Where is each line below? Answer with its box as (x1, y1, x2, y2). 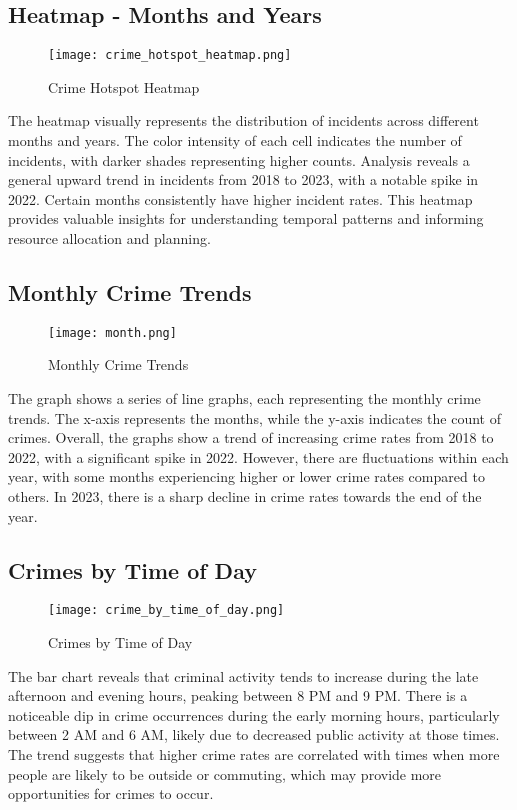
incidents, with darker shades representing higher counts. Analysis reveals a (8, 149, 470, 170)
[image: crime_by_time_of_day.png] (48, 603, 285, 618)
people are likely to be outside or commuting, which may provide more (8, 763, 442, 784)
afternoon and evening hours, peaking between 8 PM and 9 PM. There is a (8, 685, 468, 706)
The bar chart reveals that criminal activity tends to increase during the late (8, 665, 479, 686)
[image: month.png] (48, 325, 177, 340)
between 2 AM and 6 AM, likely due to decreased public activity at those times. (8, 724, 500, 745)
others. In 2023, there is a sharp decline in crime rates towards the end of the (8, 486, 482, 507)
